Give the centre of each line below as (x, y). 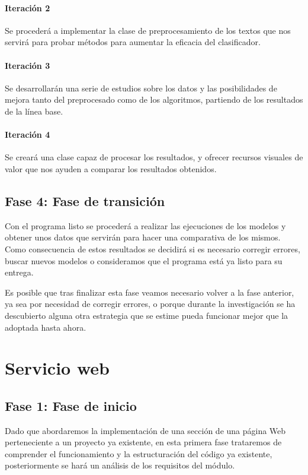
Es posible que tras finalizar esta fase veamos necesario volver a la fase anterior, (150, 292)
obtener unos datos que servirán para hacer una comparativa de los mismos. (143, 237)
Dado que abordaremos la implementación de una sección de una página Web (145, 430)
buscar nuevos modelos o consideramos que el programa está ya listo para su (144, 260)
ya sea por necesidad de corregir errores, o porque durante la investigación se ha (150, 304)
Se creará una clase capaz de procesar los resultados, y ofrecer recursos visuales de (154, 157)
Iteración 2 (28, 7)
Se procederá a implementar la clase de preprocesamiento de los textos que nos (148, 30)
